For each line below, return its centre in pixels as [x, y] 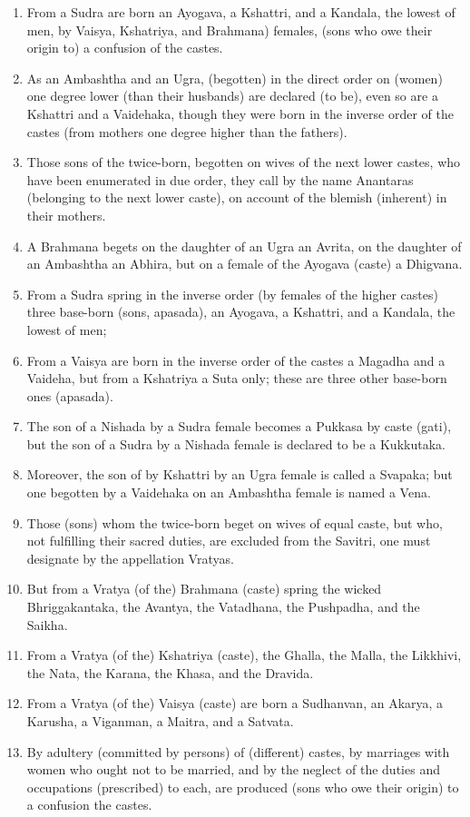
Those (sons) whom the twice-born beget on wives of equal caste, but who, [235, 522]
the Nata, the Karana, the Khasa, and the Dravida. [170, 672]
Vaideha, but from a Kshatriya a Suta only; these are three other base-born [237, 378]
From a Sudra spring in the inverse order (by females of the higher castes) [232, 294]
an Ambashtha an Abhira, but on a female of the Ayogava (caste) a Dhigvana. [245, 264]
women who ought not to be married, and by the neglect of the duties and [233, 769]
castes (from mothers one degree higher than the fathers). [187, 131]
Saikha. [47, 624]
